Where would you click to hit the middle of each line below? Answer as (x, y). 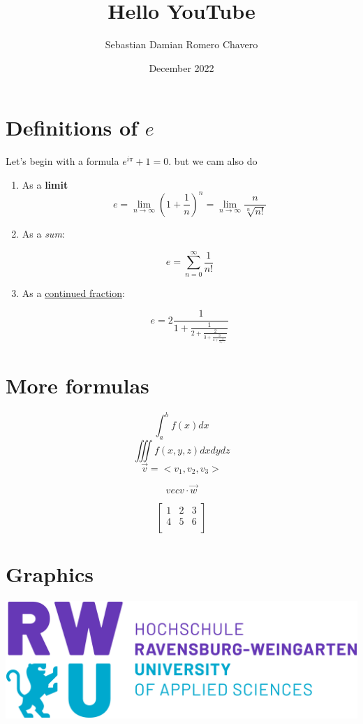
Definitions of (72, 128)
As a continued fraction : (73, 292)
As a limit (45, 184)
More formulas (77, 385)
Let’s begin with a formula (62, 161)
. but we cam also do (213, 161)
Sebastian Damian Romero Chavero (181, 44)
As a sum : (43, 233)
